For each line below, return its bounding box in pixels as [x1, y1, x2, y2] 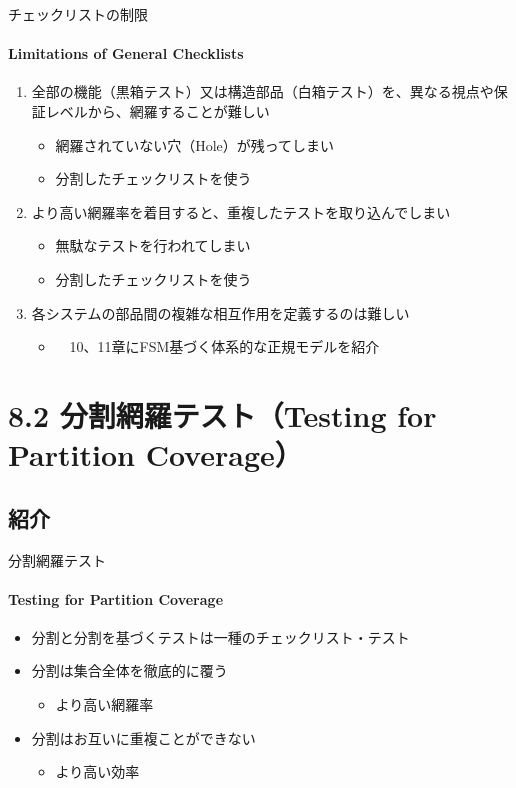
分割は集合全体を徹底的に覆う [31, 660, 228, 681]
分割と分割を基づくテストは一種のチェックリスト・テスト [31, 626, 410, 647]
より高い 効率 [55, 761, 140, 782]
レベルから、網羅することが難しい [45, 100, 270, 121]
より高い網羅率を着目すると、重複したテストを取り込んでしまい [31, 201, 451, 222]
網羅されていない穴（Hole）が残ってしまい [55, 134, 335, 155]
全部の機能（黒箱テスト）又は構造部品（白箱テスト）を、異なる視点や [31, 81, 494, 102]
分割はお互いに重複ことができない [31, 727, 256, 748]
